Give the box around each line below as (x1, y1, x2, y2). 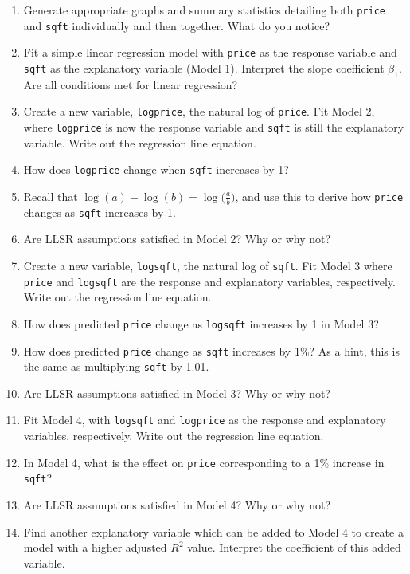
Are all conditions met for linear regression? (23, 76, 238, 92)
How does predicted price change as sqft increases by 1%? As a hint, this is (23, 342, 400, 359)
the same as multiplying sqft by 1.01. (23, 358, 209, 375)
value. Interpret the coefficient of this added (187, 539, 401, 556)
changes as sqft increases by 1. (23, 203, 176, 220)
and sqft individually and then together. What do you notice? (23, 17, 330, 33)
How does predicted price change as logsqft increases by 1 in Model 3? (23, 315, 379, 332)
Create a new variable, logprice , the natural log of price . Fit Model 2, (23, 103, 375, 120)
